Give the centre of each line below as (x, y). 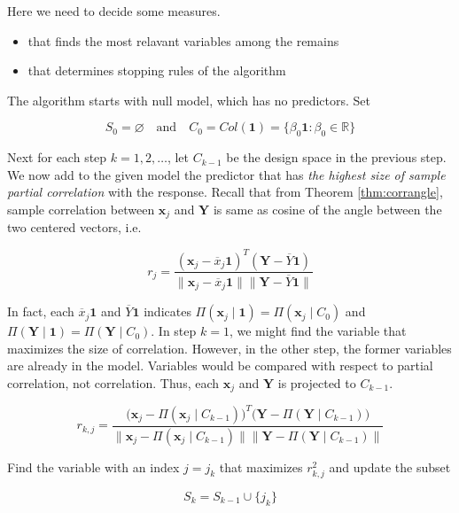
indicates (167, 311)
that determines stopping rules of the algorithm (157, 70)
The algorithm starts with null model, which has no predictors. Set (189, 100)
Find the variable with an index (93, 466)
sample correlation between (81, 209)
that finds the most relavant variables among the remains (183, 40)
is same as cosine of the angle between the (327, 209)
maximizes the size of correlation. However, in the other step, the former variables (229, 348)
